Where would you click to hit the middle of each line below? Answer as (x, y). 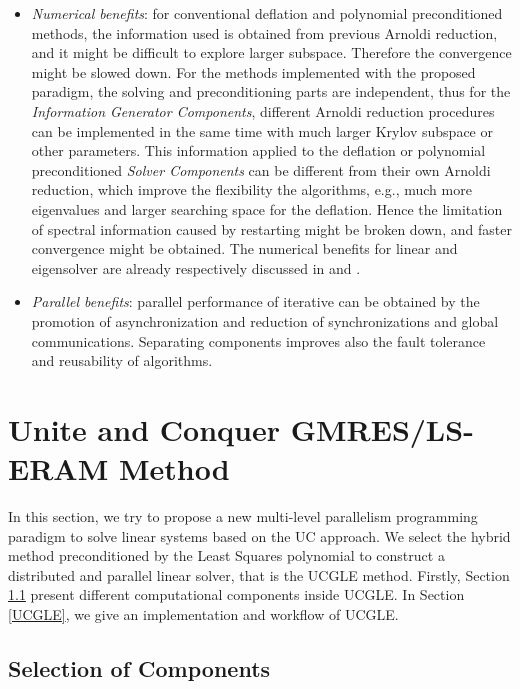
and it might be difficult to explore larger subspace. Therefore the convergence (271, 52)
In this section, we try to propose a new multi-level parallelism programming (243, 516)
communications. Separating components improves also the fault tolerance (258, 340)
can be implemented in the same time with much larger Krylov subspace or (262, 130)
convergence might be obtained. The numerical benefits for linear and (244, 248)
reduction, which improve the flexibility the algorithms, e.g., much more (251, 189)
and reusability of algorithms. (122, 360)
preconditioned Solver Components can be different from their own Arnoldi (261, 169)
